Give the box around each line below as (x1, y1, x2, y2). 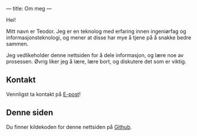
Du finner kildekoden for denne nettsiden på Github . (6, 123, 132, 130)
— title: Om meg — (6, 5, 52, 12)
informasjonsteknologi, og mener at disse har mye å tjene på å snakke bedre (6, 34, 192, 41)
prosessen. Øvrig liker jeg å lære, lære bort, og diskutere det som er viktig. (6, 58, 186, 65)
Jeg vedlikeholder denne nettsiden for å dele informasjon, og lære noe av (6, 52, 184, 58)
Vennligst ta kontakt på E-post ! (6, 91, 81, 98)
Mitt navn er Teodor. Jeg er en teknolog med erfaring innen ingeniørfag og (6, 28, 186, 35)
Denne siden (6, 108, 54, 118)
